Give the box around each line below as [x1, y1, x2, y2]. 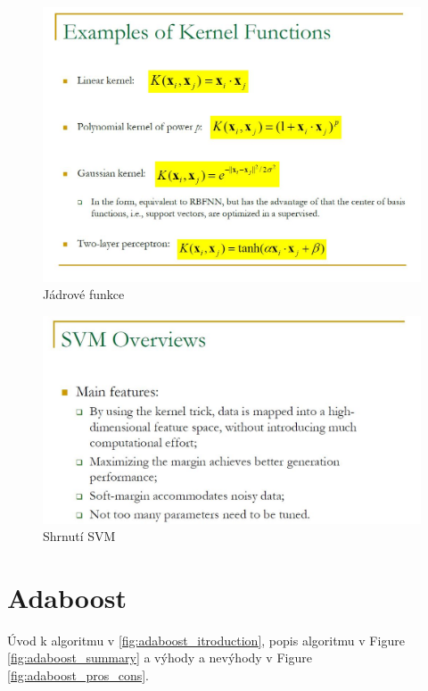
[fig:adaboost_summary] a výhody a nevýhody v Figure [7, 648, 312, 667]
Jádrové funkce [43, 285, 125, 304]
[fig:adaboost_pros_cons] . [7, 666, 149, 685]
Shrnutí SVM [43, 527, 116, 545]
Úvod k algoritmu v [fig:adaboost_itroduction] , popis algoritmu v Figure [7, 630, 405, 649]
